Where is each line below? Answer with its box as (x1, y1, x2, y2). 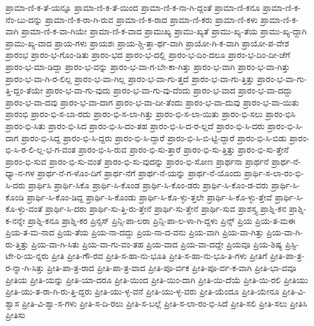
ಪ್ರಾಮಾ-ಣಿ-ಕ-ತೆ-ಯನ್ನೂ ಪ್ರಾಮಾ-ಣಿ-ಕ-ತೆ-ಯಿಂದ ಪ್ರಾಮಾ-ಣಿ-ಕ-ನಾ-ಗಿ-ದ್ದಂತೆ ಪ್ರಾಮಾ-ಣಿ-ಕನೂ (5, 1, 260, 13)
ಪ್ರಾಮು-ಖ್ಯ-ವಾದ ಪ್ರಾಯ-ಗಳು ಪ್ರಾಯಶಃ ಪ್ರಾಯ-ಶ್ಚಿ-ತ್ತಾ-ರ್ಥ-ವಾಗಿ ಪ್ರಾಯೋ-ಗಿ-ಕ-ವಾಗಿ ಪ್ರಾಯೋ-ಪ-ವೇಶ (5, 36, 289, 49)
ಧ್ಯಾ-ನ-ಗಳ (5, 167, 35, 179)
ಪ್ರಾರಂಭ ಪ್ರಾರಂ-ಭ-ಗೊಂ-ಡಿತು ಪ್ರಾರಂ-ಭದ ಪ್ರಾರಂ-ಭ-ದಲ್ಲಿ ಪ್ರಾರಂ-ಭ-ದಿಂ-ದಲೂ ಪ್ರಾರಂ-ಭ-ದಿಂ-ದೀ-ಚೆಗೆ (5, 48, 290, 61)
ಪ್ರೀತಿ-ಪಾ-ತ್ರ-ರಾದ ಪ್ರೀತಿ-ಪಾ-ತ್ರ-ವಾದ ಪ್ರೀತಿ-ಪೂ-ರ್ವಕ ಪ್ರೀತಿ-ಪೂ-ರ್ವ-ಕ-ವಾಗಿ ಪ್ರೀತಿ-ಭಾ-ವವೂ (46, 261, 296, 274)
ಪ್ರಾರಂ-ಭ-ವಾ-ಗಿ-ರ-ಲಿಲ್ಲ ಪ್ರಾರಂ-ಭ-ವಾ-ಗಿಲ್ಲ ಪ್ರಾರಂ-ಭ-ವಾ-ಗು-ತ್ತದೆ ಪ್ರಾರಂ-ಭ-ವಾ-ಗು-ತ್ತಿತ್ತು (5, 72, 255, 85)
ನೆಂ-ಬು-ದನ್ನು (5, 13, 42, 25)
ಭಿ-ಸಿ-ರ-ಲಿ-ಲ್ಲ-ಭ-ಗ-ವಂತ (5, 143, 76, 156)
